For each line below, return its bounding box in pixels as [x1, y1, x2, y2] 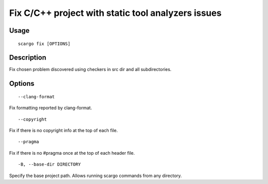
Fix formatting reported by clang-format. [9, 105, 92, 111]
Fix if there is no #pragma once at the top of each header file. [9, 150, 135, 156]
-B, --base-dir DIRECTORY [18, 162, 81, 167]
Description [9, 54, 47, 62]
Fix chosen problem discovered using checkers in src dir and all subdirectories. [9, 66, 172, 72]
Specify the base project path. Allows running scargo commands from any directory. [9, 173, 182, 179]
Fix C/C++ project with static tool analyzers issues [9, 7, 222, 18]
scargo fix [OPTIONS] [18, 41, 70, 47]
